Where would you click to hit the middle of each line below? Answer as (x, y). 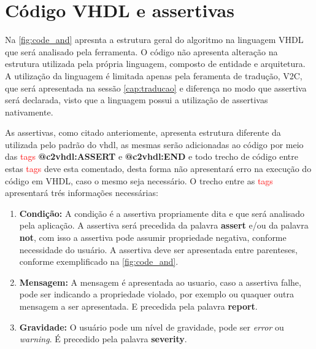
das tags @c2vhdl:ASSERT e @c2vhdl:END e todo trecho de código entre (152, 156)
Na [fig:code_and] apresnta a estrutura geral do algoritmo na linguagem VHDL (154, 40)
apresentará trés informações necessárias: (82, 193)
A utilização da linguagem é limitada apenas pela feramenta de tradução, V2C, (154, 75)
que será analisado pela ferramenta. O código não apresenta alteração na (141, 51)
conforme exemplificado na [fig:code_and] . (99, 261)
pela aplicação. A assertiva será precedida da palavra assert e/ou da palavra (164, 225)
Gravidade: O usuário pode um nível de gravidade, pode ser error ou (152, 327)
